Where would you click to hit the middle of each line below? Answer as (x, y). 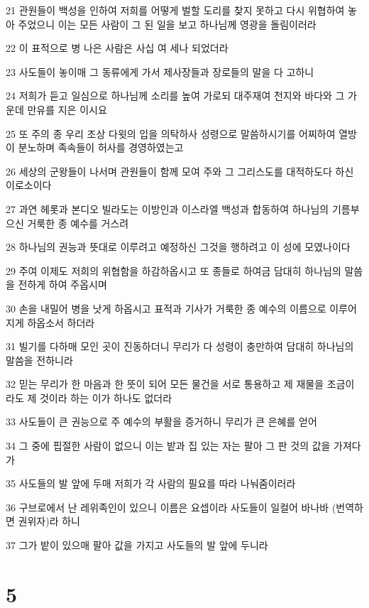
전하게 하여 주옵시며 (62, 284)
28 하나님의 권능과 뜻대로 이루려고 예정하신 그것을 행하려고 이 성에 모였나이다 (178, 247)
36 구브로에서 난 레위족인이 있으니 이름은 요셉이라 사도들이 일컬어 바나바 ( (171, 507)
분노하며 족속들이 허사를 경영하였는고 (101, 147)
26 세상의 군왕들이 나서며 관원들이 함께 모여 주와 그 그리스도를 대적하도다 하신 (180, 171)
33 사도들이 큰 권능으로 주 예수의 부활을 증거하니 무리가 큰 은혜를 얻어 (161, 422)
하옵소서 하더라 (61, 322)
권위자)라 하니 (49, 521)
